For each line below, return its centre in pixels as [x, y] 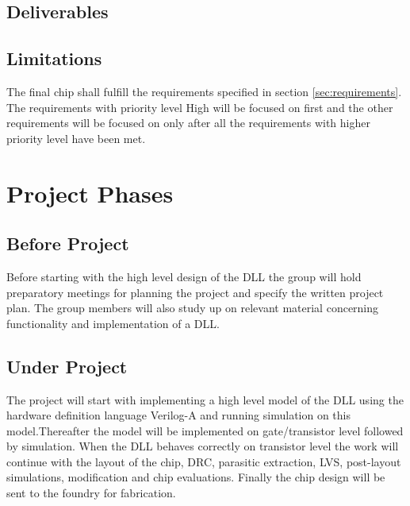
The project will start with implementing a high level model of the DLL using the [205, 399]
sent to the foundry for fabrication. [91, 493]
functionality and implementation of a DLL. [113, 323]
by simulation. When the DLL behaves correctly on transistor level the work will [203, 446]
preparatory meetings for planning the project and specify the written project [195, 292]
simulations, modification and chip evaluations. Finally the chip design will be [196, 477]
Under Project [67, 366]
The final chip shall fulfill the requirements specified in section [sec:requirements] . [204, 91]
